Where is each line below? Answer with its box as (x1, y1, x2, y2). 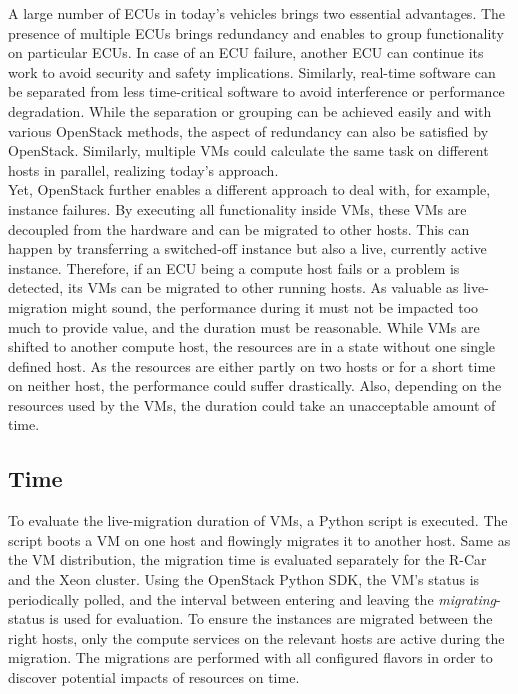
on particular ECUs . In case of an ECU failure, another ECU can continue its (8, 42, 484, 63)
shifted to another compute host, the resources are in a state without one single (8, 336, 496, 357)
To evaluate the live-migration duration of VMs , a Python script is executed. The (8, 510, 508, 531)
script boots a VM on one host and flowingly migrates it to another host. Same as (8, 529, 511, 550)
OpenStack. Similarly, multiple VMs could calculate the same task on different (8, 140, 489, 161)
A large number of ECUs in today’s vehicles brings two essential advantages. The (8, 3, 506, 23)
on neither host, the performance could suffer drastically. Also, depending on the (8, 375, 502, 396)
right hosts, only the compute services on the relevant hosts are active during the (8, 627, 505, 648)
